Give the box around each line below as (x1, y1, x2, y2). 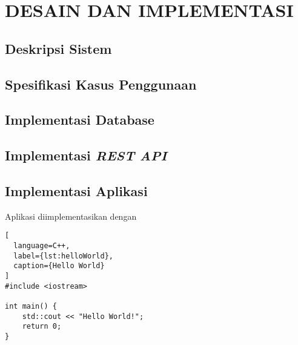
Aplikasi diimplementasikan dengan (5, 209, 137, 222)
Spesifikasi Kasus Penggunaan (5, 74, 197, 93)
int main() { (5, 301, 57, 310)
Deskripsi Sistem (5, 39, 112, 57)
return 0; (22, 322, 62, 331)
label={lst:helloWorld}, (13, 251, 113, 260)
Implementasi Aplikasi (5, 181, 148, 200)
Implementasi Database (5, 110, 154, 129)
